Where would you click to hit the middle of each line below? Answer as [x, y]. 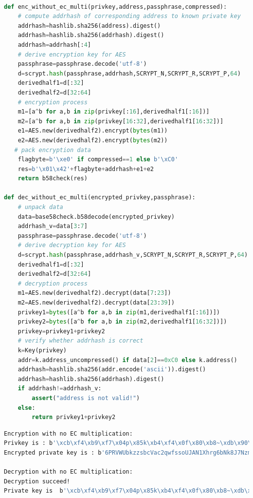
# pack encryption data [53, 150]
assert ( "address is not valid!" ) [86, 398]
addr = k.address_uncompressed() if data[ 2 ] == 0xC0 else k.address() [127, 360]
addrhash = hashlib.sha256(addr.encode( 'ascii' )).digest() [112, 370]
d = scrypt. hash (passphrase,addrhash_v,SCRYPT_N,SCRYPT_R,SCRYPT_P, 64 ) [133, 255]
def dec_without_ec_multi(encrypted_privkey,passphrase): [100, 198]
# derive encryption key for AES [72, 54]
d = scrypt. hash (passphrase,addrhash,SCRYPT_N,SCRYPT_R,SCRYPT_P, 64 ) [129, 73]
